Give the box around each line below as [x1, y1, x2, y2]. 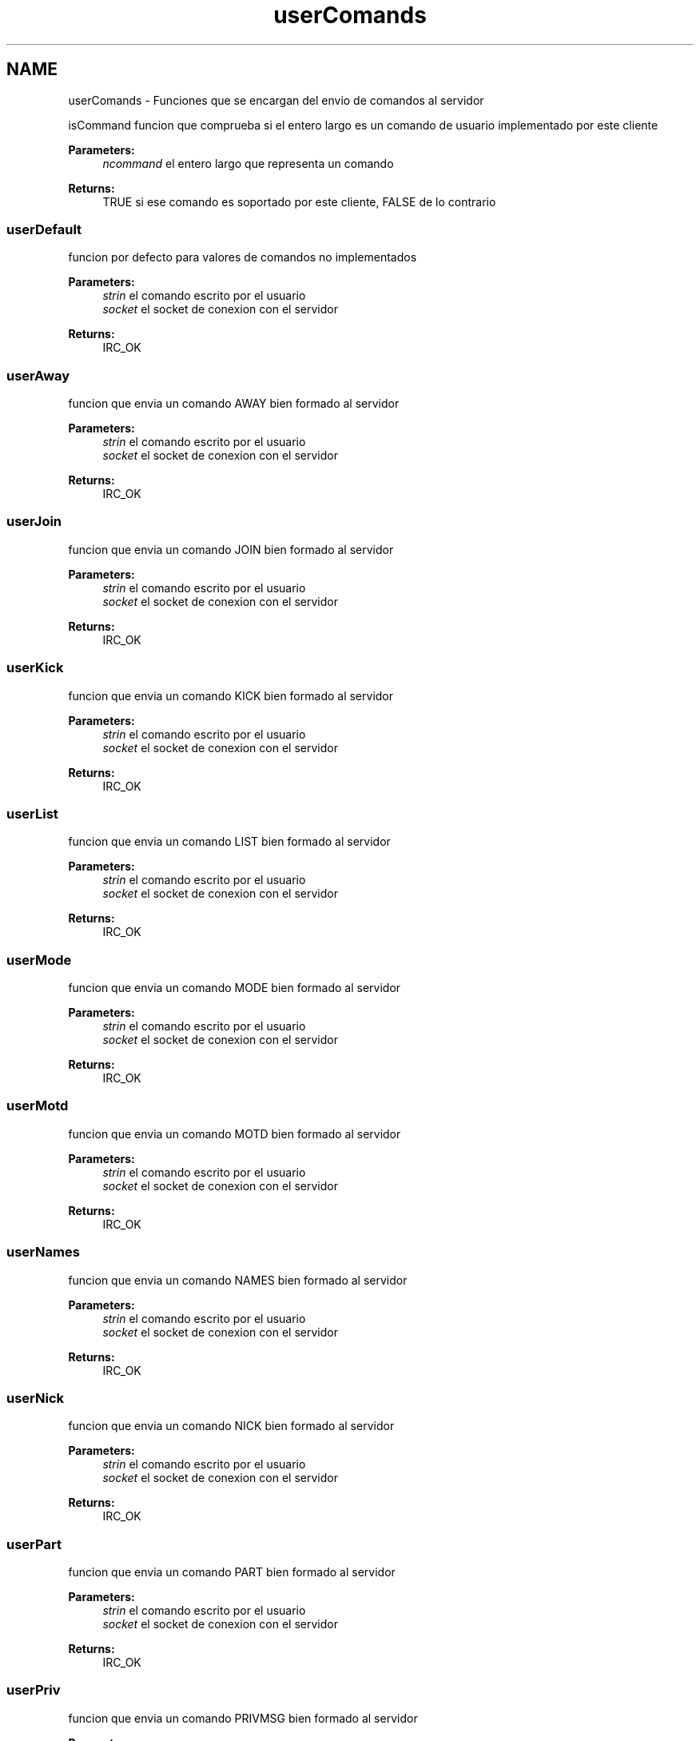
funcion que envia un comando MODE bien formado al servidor [68, 981, 401, 995]
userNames [6, 1244, 80, 1261]
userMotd [6, 1098, 69, 1114]
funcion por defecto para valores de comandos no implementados [68, 250, 417, 265]
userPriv [6, 1682, 61, 1699]
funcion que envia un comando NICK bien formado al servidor [68, 1419, 395, 1433]
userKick [6, 659, 64, 676]
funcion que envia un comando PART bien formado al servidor [68, 1565, 396, 1580]
